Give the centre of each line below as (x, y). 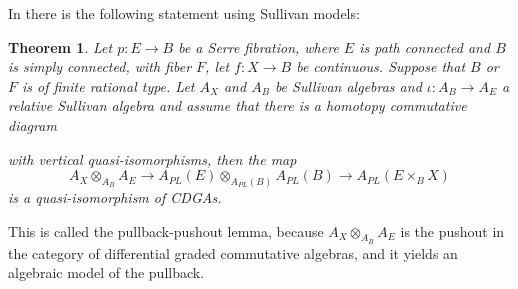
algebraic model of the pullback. (106, 272)
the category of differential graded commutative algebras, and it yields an (233, 252)
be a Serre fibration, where (258, 46)
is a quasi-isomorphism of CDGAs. (115, 197)
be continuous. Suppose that (381, 66)
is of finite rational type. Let (108, 85)
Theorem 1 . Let (60, 46)
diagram (32, 124)
